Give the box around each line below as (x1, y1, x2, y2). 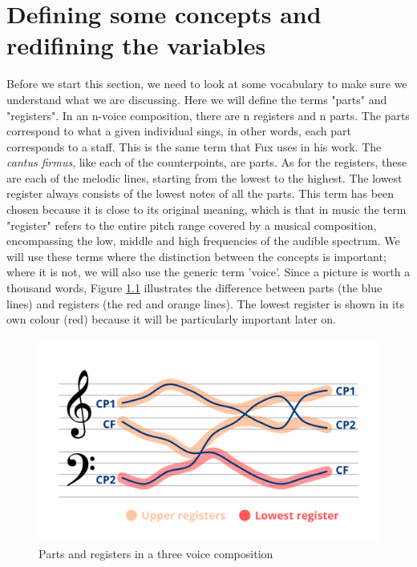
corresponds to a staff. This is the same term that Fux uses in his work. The (6, 138, 382, 155)
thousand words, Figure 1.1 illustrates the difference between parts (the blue (6, 279, 383, 296)
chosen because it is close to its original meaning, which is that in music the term (6, 201, 407, 218)
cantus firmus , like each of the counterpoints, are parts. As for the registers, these (6, 154, 407, 171)
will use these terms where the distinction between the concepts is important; (6, 247, 387, 264)
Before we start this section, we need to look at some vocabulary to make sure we (6, 75, 407, 92)
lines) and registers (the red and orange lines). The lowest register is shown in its (6, 295, 404, 312)
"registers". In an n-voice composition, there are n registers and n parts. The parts (6, 107, 410, 123)
